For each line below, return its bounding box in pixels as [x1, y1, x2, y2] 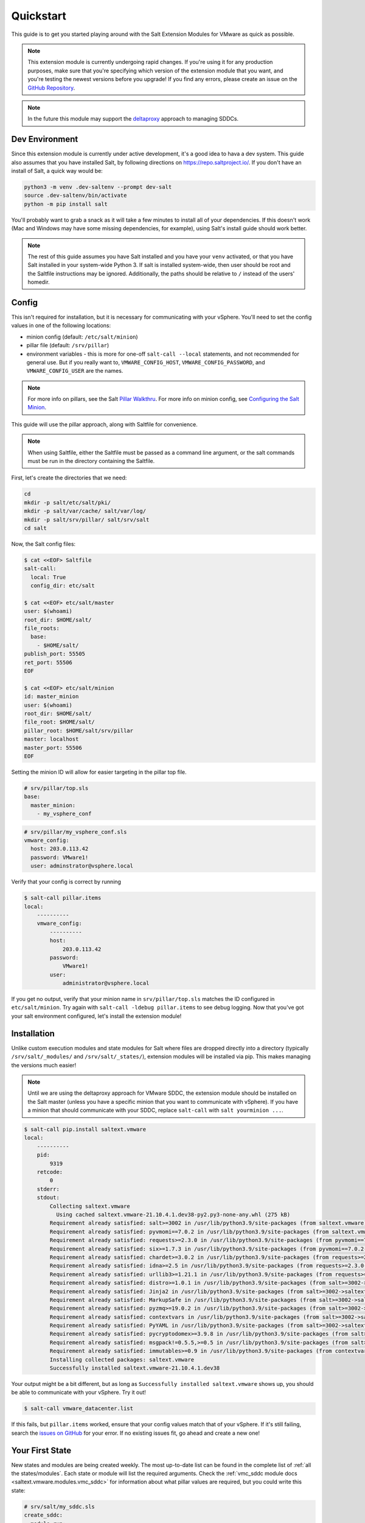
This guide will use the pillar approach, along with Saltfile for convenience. [11, 420, 198, 428]
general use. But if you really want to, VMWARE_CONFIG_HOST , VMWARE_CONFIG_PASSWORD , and [26, 358, 265, 366]
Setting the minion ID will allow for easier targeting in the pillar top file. [11, 768, 187, 776]
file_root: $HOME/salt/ [24, 719, 96, 726]
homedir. [27, 278, 50, 286]
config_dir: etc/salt [30, 582, 96, 589]
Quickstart [11, 9, 67, 23]
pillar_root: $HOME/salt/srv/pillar [24, 727, 134, 734]
